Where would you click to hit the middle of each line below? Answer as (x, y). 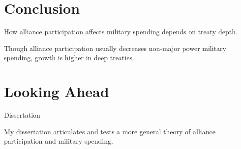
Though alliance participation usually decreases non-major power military (115, 48)
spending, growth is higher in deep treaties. (69, 58)
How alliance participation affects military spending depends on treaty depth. (121, 32)
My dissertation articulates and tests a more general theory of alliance (110, 131)
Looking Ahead (57, 91)
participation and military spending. (59, 141)
